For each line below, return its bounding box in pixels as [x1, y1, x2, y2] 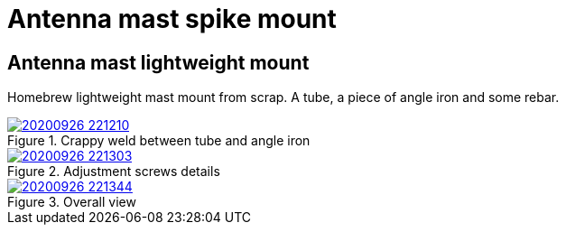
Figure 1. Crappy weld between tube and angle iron [7, 133, 311, 149]
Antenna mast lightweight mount [7, 51, 310, 74]
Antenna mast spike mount [7, 4, 337, 34]
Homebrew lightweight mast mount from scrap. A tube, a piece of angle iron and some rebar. [7, 89, 560, 106]
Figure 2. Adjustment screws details [7, 163, 220, 180]
